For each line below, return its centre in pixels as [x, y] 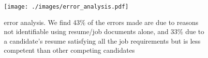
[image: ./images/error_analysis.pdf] [66, 7]
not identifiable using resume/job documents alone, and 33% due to [104, 31]
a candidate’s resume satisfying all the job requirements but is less [102, 41]
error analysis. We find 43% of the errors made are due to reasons [101, 22]
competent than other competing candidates [69, 50]
